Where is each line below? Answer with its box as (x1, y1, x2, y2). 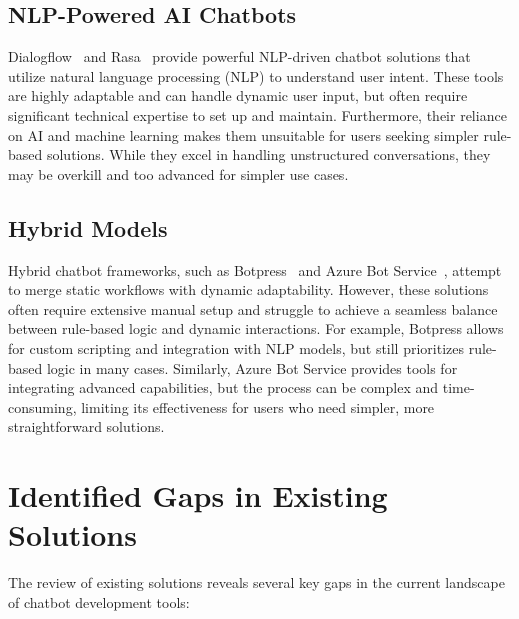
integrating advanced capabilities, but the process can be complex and (8, 377, 439, 398)
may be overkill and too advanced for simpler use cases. (8, 163, 349, 184)
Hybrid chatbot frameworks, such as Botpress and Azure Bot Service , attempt (8, 259, 502, 280)
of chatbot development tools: (8, 591, 190, 612)
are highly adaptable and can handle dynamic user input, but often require (8, 85, 468, 106)
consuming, (8, 396, 77, 417)
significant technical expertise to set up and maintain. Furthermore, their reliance (8, 104, 507, 125)
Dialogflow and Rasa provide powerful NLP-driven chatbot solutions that (8, 46, 471, 67)
